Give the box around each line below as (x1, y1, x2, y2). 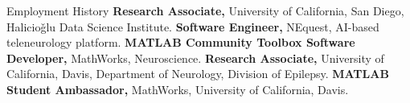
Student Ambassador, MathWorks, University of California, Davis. (6, 80, 349, 97)
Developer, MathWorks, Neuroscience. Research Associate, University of (6, 49, 384, 66)
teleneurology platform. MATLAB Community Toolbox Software (6, 34, 355, 51)
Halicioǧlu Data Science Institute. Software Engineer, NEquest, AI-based (6, 18, 379, 35)
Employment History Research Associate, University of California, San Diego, (6, 2, 404, 19)
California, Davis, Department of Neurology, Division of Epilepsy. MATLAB (6, 65, 389, 82)
